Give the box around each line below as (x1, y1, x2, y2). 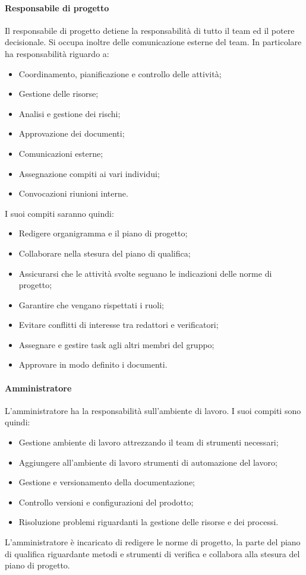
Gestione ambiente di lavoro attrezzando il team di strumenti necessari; (18, 436, 279, 448)
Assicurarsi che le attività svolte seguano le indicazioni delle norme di (18, 267, 272, 279)
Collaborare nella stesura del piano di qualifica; (18, 247, 191, 259)
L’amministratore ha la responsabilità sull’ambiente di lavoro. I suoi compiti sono (5, 404, 301, 416)
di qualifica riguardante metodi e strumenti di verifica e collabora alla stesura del (5, 547, 300, 560)
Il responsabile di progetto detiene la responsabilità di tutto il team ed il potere (5, 24, 295, 36)
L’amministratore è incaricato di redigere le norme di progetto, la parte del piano (5, 536, 301, 548)
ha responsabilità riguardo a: (5, 47, 109, 59)
